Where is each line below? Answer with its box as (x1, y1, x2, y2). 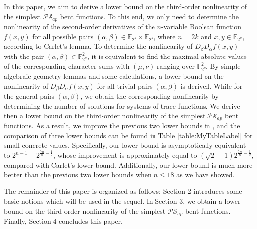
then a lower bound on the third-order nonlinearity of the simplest (4, 110, 206, 120)
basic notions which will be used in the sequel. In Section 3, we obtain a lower (4, 196, 241, 206)
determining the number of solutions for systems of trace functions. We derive (4, 101, 240, 111)
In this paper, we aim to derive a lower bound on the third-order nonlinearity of (4, 1, 247, 11)
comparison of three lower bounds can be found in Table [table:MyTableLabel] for (4, 130, 253, 140)
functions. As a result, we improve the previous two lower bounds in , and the (4, 120, 240, 131)
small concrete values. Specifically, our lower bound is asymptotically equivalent (4, 140, 246, 150)
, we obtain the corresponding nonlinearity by (80, 91, 219, 101)
